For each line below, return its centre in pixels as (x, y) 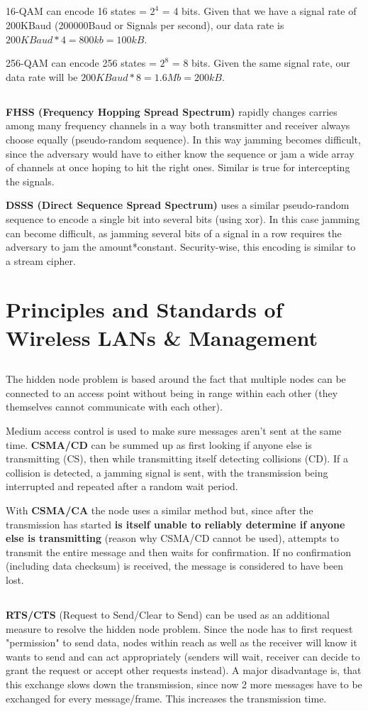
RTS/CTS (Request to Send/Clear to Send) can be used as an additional (168, 614)
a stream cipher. (41, 260)
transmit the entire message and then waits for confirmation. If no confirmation (179, 552)
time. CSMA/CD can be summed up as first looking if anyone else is (159, 444)
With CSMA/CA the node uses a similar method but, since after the (160, 510)
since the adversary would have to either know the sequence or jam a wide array (180, 153)
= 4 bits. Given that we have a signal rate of (259, 11)
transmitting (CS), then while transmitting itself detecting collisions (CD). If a (177, 458)
